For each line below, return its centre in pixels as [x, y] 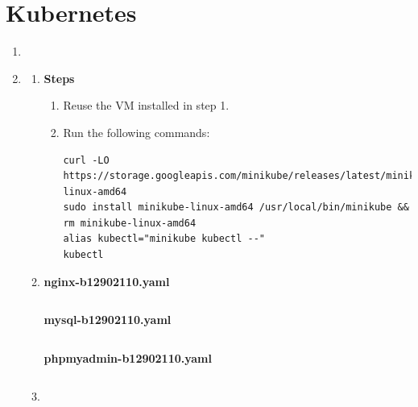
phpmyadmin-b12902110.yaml [128, 357]
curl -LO [86, 160]
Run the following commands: [137, 132]
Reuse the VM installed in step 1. [146, 105]
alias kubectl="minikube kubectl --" [164, 239]
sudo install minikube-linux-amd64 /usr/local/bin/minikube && [236, 208]
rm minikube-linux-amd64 [130, 223]
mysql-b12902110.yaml [108, 320]
